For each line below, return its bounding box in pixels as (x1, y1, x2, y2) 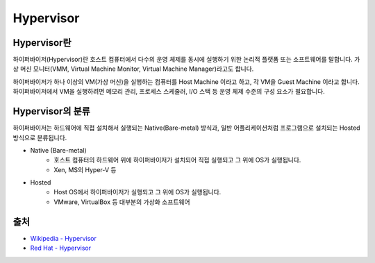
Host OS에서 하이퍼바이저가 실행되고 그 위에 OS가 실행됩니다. (53, 188, 222, 196)
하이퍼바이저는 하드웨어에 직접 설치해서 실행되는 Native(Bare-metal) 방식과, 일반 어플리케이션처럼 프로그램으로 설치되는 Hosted (12, 124, 360, 132)
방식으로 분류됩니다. (12, 133, 67, 142)
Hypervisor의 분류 (12, 105, 90, 117)
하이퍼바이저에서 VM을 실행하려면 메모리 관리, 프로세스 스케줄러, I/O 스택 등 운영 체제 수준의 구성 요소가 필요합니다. (12, 87, 326, 96)
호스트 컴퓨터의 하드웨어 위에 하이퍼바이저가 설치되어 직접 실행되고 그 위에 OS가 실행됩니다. (53, 156, 301, 164)
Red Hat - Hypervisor (30, 244, 92, 253)
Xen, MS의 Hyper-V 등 (53, 165, 117, 173)
